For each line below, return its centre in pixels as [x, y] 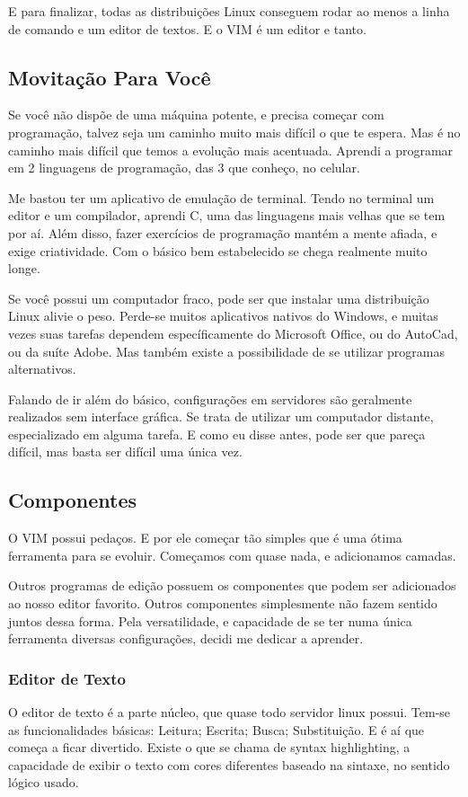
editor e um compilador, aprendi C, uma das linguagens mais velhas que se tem [227, 215]
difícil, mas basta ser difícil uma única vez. [125, 452]
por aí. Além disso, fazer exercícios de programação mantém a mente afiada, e [223, 232]
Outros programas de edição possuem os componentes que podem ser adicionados [232, 585]
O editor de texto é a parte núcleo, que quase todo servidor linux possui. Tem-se [230, 712]
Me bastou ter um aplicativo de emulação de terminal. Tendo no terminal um [221, 197]
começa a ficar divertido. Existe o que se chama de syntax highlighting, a [209, 747]
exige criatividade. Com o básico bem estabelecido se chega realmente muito [218, 250]
